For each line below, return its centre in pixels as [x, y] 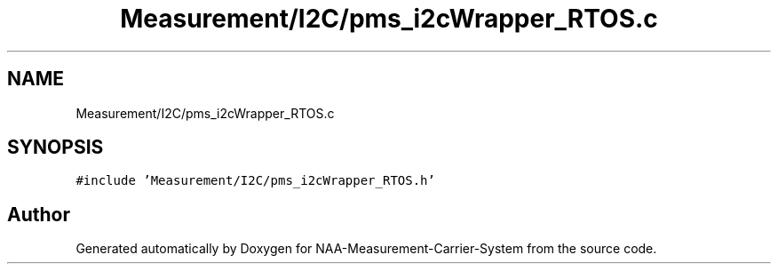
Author [39, 214]
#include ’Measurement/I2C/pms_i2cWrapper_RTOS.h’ [255, 181]
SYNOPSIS [56, 147]
